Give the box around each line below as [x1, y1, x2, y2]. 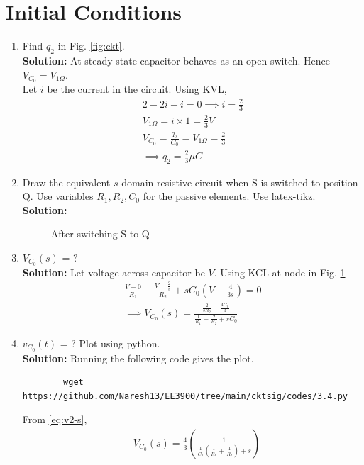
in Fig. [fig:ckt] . [57, 38, 125, 53]
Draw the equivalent [22, 174, 111, 189]
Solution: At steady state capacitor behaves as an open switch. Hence [22, 52, 330, 67]
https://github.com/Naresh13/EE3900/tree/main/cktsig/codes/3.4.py [22, 391, 348, 401]
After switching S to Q [50, 226, 150, 241]
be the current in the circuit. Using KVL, [47, 82, 227, 96]
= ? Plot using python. [60, 335, 160, 350]
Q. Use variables [22, 189, 94, 203]
